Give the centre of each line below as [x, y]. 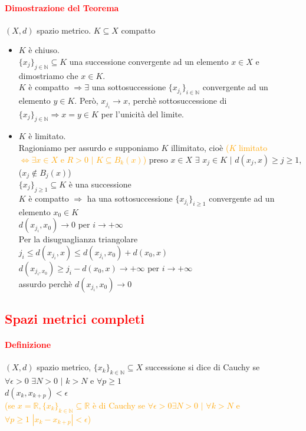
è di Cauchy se [119, 405]
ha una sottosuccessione [130, 198]
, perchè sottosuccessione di [177, 101]
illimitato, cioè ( [200, 147]
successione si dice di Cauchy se [203, 367]
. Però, [86, 101]
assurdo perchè [45, 283]
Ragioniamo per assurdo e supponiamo [88, 147]
